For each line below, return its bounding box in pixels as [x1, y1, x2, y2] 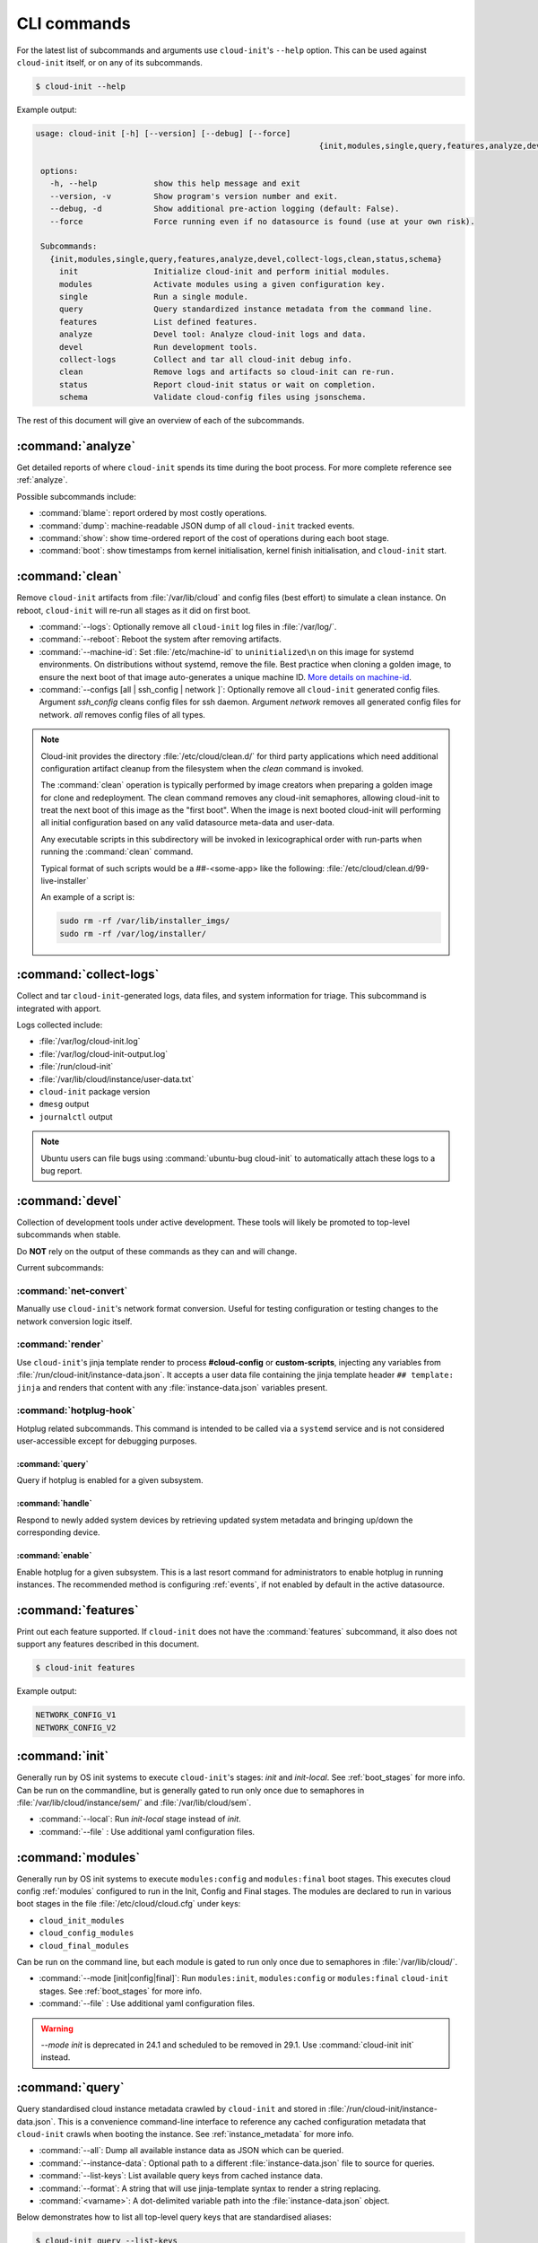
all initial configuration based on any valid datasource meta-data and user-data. [40, 817, 335, 828]
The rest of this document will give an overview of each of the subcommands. [16, 415, 305, 426]
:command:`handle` [16, 1498, 93, 1509]
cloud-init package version [39, 1087, 151, 1097]
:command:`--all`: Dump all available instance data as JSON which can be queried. [39, 2145, 344, 2156]
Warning [40, 2023, 74, 2034]
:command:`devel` [16, 1193, 123, 1209]
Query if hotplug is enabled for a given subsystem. [16, 1475, 204, 1486]
